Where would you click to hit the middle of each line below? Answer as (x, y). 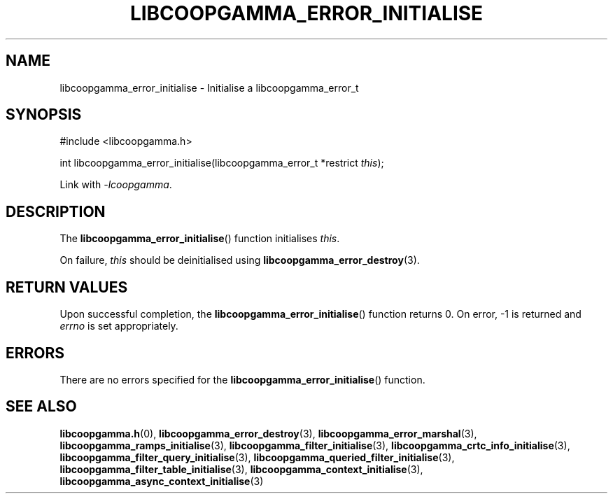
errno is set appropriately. (119, 326)
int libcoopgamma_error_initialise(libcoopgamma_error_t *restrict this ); (222, 163)
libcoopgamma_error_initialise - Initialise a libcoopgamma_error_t (209, 87)
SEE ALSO (41, 407)
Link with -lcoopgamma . (116, 185)
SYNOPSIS (44, 115)
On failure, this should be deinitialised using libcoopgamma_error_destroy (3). (240, 260)
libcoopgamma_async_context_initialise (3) (162, 481)
